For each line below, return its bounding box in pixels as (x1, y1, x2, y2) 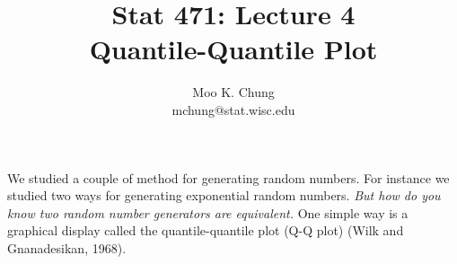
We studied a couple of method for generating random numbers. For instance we (7, 168, 450, 187)
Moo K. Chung (192, 83, 275, 101)
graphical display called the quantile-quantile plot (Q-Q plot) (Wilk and (7, 221, 404, 240)
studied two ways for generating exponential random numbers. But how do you (7, 186, 441, 205)
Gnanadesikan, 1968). (7, 238, 127, 257)
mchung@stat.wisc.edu (171, 100, 295, 119)
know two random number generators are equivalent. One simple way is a (7, 203, 409, 222)
